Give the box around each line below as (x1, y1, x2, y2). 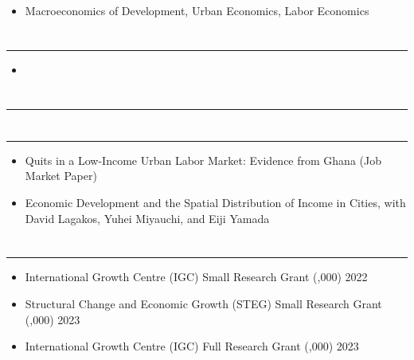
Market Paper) (25, 167, 97, 184)
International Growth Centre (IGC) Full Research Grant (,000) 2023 (25, 338, 359, 354)
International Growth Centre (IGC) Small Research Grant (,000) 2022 (25, 268, 368, 285)
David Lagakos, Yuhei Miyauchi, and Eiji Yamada (25, 209, 270, 226)
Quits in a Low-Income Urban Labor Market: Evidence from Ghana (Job (25, 151, 381, 168)
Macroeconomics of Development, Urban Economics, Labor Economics (25, 2, 369, 18)
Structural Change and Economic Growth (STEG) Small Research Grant (25, 295, 382, 311)
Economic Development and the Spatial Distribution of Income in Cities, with (25, 194, 406, 210)
